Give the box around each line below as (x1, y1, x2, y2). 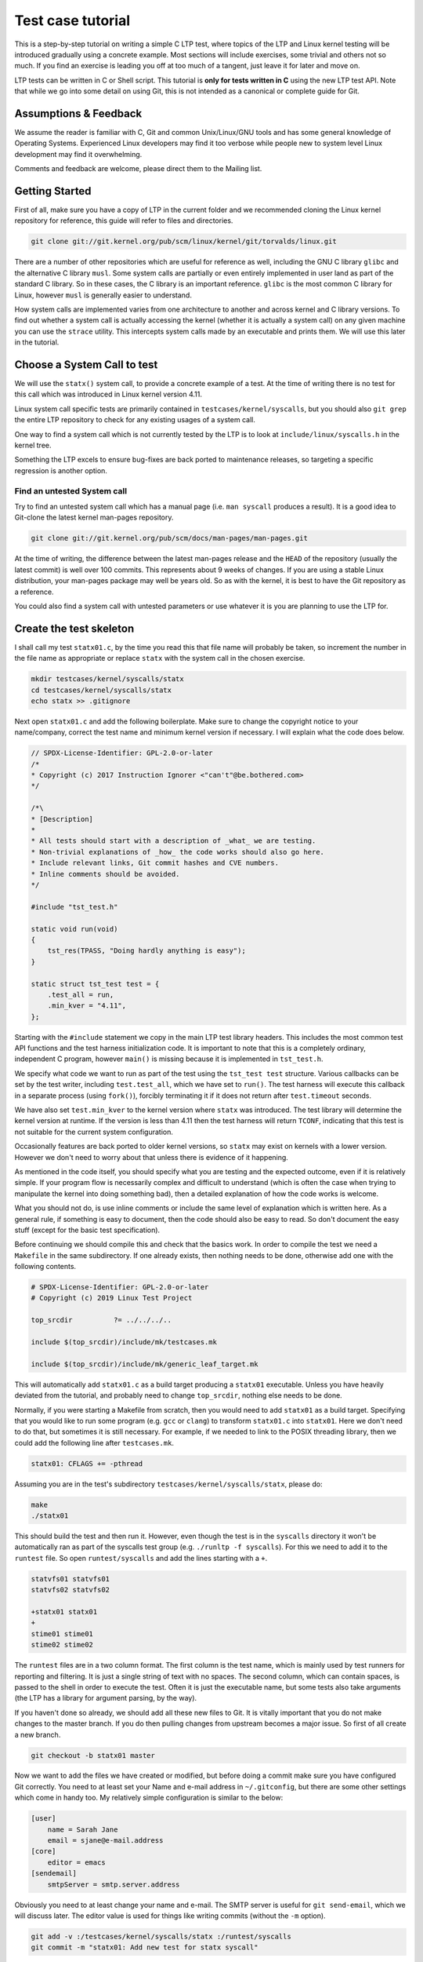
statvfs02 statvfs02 (31, 1585, 110, 1595)
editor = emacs (47, 1858, 106, 1867)
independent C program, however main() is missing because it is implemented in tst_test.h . (14, 1054, 324, 1063)
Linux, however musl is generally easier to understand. (14, 290, 192, 300)
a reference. (14, 587, 54, 596)
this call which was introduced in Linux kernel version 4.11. (14, 389, 203, 399)
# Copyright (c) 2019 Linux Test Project (31, 1293, 193, 1303)
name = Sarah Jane (47, 1825, 118, 1834)
